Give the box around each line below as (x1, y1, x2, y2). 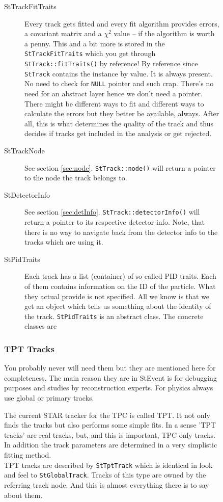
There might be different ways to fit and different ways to (24, 98, 204, 109)
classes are (24, 321, 57, 331)
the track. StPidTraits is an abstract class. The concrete (24, 310, 204, 321)
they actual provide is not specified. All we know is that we (24, 290, 210, 301)
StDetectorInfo (4, 189, 50, 200)
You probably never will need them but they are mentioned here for (4, 362, 216, 373)
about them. (4, 489, 43, 500)
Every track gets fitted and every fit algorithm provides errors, (24, 18, 219, 29)
